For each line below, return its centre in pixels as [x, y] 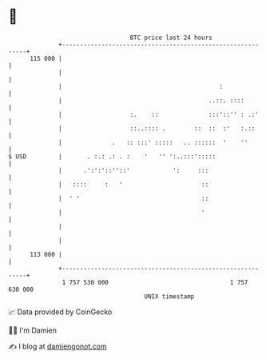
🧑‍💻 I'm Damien [33, 330]
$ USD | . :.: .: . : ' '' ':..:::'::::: [112, 156]
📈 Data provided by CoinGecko [60, 312]
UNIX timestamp [169, 296]
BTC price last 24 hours [171, 38]
